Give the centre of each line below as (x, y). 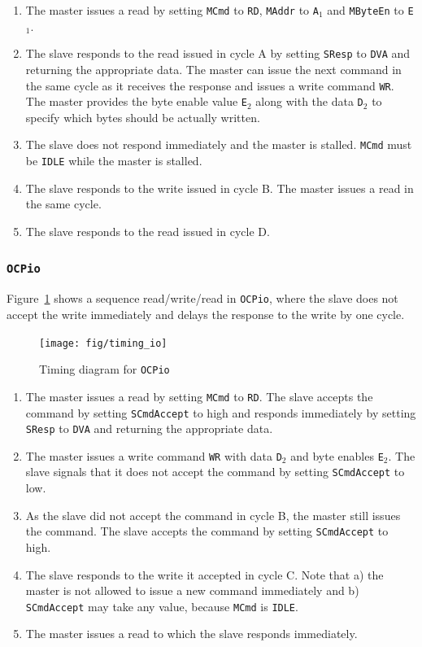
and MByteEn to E (370, 10)
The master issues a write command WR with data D (154, 455)
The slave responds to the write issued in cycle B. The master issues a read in (220, 188)
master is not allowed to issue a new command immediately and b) (192, 590)
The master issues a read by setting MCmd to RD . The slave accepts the (199, 396)
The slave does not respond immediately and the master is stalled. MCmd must (219, 144)
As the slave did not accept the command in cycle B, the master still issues (213, 515)
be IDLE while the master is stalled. (114, 161)
